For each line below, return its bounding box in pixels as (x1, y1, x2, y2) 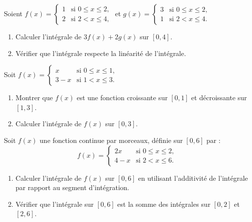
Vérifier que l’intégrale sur (15, 198, 94, 209)
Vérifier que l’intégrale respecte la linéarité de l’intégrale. (15, 48, 186, 58)
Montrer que (15, 92, 53, 103)
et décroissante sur (191, 92, 247, 103)
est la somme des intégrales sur (117, 198, 211, 209)
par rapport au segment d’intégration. (15, 182, 129, 193)
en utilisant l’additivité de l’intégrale (138, 172, 248, 183)
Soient (4, 8, 23, 18)
